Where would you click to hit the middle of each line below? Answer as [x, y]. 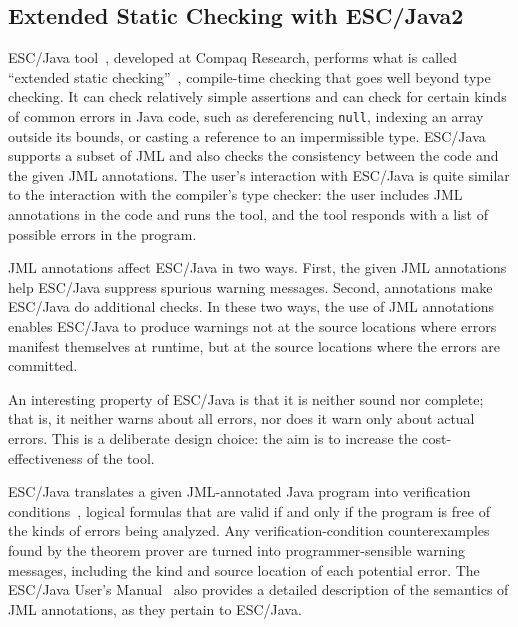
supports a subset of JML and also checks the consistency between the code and [253, 155]
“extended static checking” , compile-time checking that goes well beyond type [249, 76]
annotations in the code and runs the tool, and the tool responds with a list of [248, 214]
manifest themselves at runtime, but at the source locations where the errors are [254, 345]
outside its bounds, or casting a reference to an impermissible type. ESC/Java [247, 135]
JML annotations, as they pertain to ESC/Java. [155, 608]
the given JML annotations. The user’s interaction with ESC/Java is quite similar [259, 174]
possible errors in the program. [102, 233]
